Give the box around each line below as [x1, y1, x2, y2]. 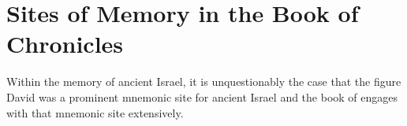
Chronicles [6, 28, 124, 60]
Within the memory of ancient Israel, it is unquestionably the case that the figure [6, 73, 401, 90]
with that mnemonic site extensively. [6, 104, 184, 120]
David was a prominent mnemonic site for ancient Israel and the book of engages [6, 88, 398, 105]
